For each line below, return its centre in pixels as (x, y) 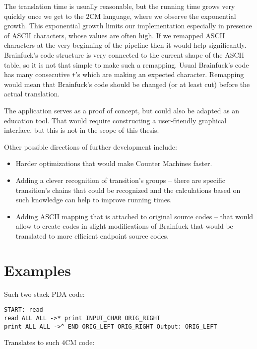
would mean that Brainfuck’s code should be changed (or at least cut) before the (127, 84)
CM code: (80, 342)
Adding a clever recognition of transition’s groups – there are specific (120, 180)
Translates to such (32, 342)
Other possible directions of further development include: (91, 146)
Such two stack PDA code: (44, 294)
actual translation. (32, 94)
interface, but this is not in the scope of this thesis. (82, 130)
